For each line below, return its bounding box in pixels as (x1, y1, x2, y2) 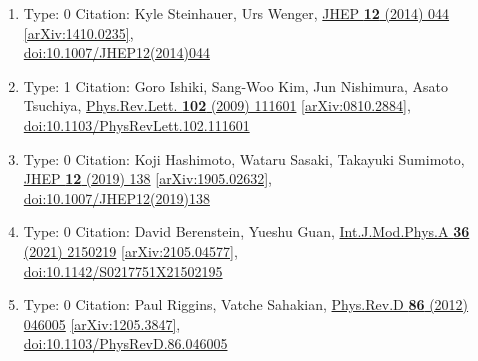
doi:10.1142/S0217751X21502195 (23, 260, 223, 281)
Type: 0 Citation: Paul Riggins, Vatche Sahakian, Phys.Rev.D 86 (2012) (23, 294, 469, 315)
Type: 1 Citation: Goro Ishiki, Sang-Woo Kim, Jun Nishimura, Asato (23, 75, 448, 96)
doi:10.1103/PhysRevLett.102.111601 (23, 114, 250, 135)
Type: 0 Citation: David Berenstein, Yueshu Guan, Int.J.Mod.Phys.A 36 (23, 221, 470, 242)
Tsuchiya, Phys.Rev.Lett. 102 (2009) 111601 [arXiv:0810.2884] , (23, 95, 411, 116)
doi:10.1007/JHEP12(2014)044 (23, 42, 210, 63)
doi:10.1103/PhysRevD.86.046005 (23, 333, 228, 354)
